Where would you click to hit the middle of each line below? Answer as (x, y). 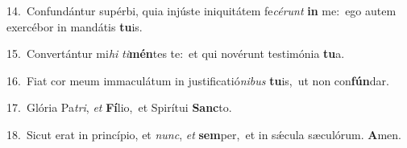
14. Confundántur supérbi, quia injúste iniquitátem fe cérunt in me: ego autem (201, 10)
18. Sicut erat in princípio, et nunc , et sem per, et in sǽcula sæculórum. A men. (204, 134)
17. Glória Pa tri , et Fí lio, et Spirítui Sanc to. (119, 107)
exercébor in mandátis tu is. (75, 26)
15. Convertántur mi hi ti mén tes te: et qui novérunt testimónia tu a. (176, 53)
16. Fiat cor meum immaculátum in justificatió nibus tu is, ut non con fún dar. (198, 80)
